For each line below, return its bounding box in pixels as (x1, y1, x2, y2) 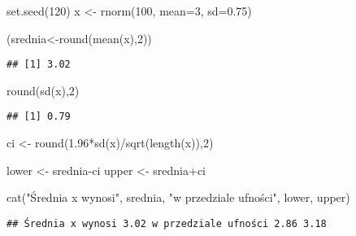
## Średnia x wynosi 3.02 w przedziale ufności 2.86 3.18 (7, 217, 327, 229)
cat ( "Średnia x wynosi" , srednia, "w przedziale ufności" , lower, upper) (7, 189, 350, 206)
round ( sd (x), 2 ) (7, 81, 80, 98)
